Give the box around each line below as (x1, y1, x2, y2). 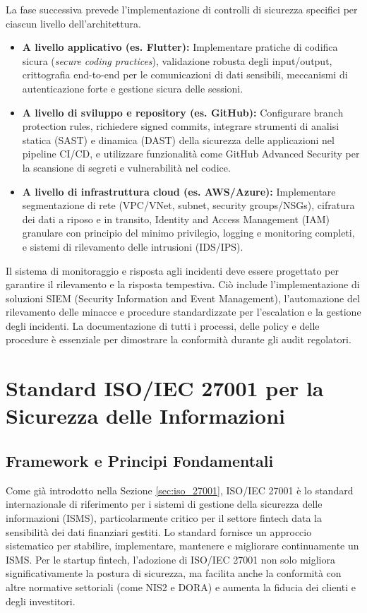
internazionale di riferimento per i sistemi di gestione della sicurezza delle (6, 496, 323, 511)
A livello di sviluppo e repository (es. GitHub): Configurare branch (22, 105, 344, 119)
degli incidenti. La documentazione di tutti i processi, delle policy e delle (6, 318, 320, 333)
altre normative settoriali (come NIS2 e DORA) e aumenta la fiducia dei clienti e (6, 579, 356, 594)
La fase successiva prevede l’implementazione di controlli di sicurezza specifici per (6, 2, 358, 16)
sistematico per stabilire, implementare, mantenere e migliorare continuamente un (6, 538, 359, 553)
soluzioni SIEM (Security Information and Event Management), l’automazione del (6, 290, 360, 305)
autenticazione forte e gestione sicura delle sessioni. (22, 81, 243, 95)
